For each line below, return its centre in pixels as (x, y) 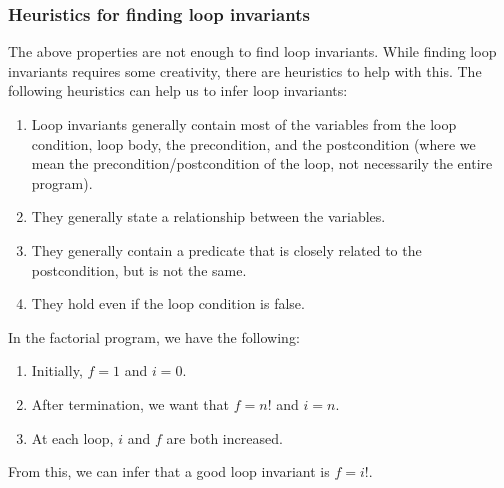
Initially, (57, 370)
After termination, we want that (130, 403)
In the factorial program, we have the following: (154, 336)
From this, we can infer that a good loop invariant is (169, 471)
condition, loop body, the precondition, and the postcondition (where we (253, 143)
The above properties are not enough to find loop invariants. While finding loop (252, 51)
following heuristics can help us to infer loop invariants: (178, 90)
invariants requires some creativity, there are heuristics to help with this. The (245, 70)
